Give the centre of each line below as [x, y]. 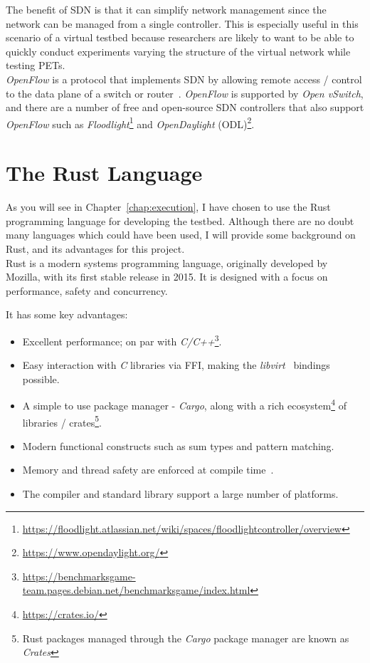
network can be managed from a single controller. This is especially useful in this [182, 23]
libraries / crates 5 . [62, 421]
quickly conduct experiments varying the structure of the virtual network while [178, 51]
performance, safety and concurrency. [87, 290]
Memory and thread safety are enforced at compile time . [148, 470]
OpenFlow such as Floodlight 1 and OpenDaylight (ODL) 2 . [130, 122]
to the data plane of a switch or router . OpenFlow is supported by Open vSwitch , [185, 93]
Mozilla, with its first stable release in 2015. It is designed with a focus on [167, 277]
